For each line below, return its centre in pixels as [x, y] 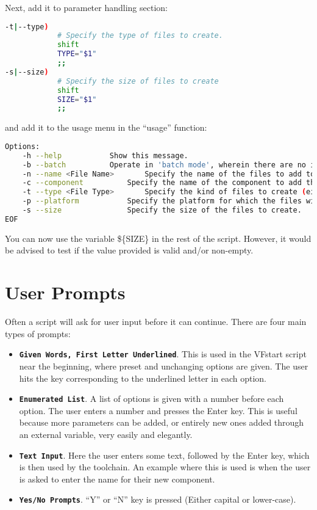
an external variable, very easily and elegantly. [106, 434]
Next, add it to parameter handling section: [86, 7]
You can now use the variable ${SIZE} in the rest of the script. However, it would [158, 238]
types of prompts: [38, 333]
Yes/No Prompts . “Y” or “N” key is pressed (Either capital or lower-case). [158, 499]
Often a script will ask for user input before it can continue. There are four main [156, 322]
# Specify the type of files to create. [140, 36]
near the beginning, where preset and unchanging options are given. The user [164, 366]
